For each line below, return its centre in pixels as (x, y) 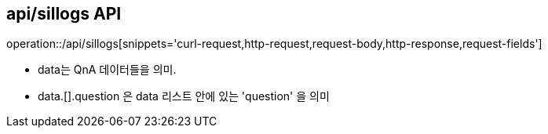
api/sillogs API (64, 14)
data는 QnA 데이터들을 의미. (107, 70)
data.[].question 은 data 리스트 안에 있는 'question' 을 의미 (184, 96)
